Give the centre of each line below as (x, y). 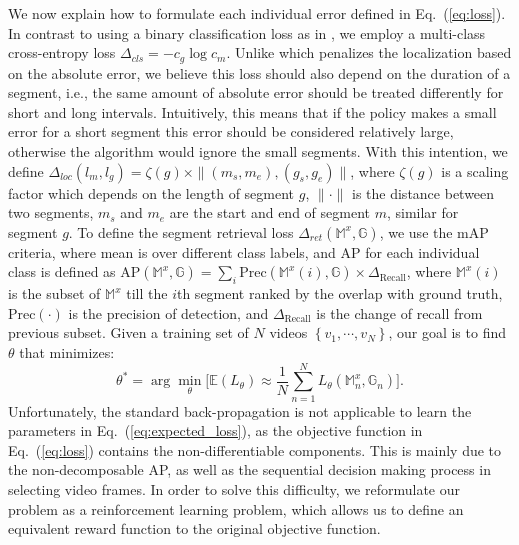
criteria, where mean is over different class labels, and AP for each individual (244, 251)
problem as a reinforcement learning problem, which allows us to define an (236, 508)
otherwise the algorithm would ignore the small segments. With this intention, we (258, 151)
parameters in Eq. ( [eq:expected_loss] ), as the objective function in (215, 430)
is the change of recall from (399, 312)
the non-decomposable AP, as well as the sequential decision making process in (249, 469)
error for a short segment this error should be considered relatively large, (231, 131)
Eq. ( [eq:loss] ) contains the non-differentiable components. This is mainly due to (255, 449)
